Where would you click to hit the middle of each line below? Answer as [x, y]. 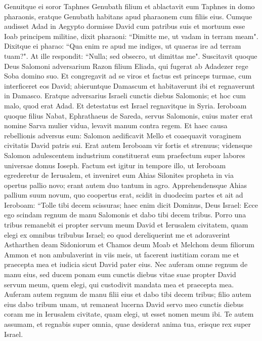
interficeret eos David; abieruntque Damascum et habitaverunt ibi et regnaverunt [129, 85]
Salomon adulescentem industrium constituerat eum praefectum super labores [125, 155]
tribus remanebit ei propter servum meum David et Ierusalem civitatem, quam [126, 225]
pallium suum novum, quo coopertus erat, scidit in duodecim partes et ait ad [124, 195]
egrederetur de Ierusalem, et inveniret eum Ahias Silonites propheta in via [119, 175]
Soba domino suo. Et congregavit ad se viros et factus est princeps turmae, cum [128, 76]
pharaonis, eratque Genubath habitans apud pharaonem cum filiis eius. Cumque [128, 16]
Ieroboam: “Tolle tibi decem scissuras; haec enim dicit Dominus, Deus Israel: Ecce [131, 204]
